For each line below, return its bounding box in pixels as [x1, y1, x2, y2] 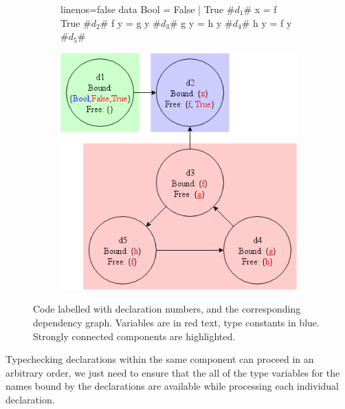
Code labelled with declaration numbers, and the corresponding [33, 302, 301, 316]
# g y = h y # [169, 15, 233, 30]
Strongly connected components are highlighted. [33, 328, 236, 343]
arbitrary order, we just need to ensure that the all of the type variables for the [5, 365, 340, 379]
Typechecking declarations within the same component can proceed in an [5, 352, 314, 366]
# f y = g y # [100, 15, 161, 30]
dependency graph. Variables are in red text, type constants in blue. [33, 315, 320, 329]
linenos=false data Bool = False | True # [60, 2, 235, 16]
